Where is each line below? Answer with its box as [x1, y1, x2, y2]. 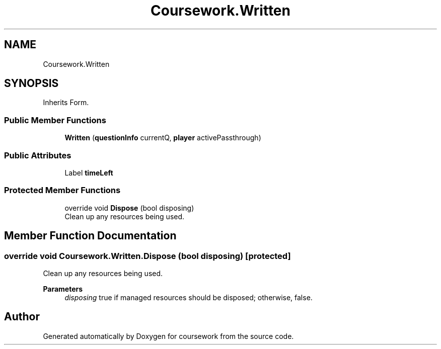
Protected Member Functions [4, 185, 121, 196]
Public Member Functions [4, 115, 106, 125]
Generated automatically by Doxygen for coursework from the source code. [43, 331, 294, 340]
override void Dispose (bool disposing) [64, 203, 194, 212]
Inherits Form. [43, 98, 89, 107]
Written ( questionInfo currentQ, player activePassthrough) [64, 133, 261, 142]
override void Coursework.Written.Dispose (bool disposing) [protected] [4, 250, 291, 261]
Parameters [43, 284, 83, 293]
